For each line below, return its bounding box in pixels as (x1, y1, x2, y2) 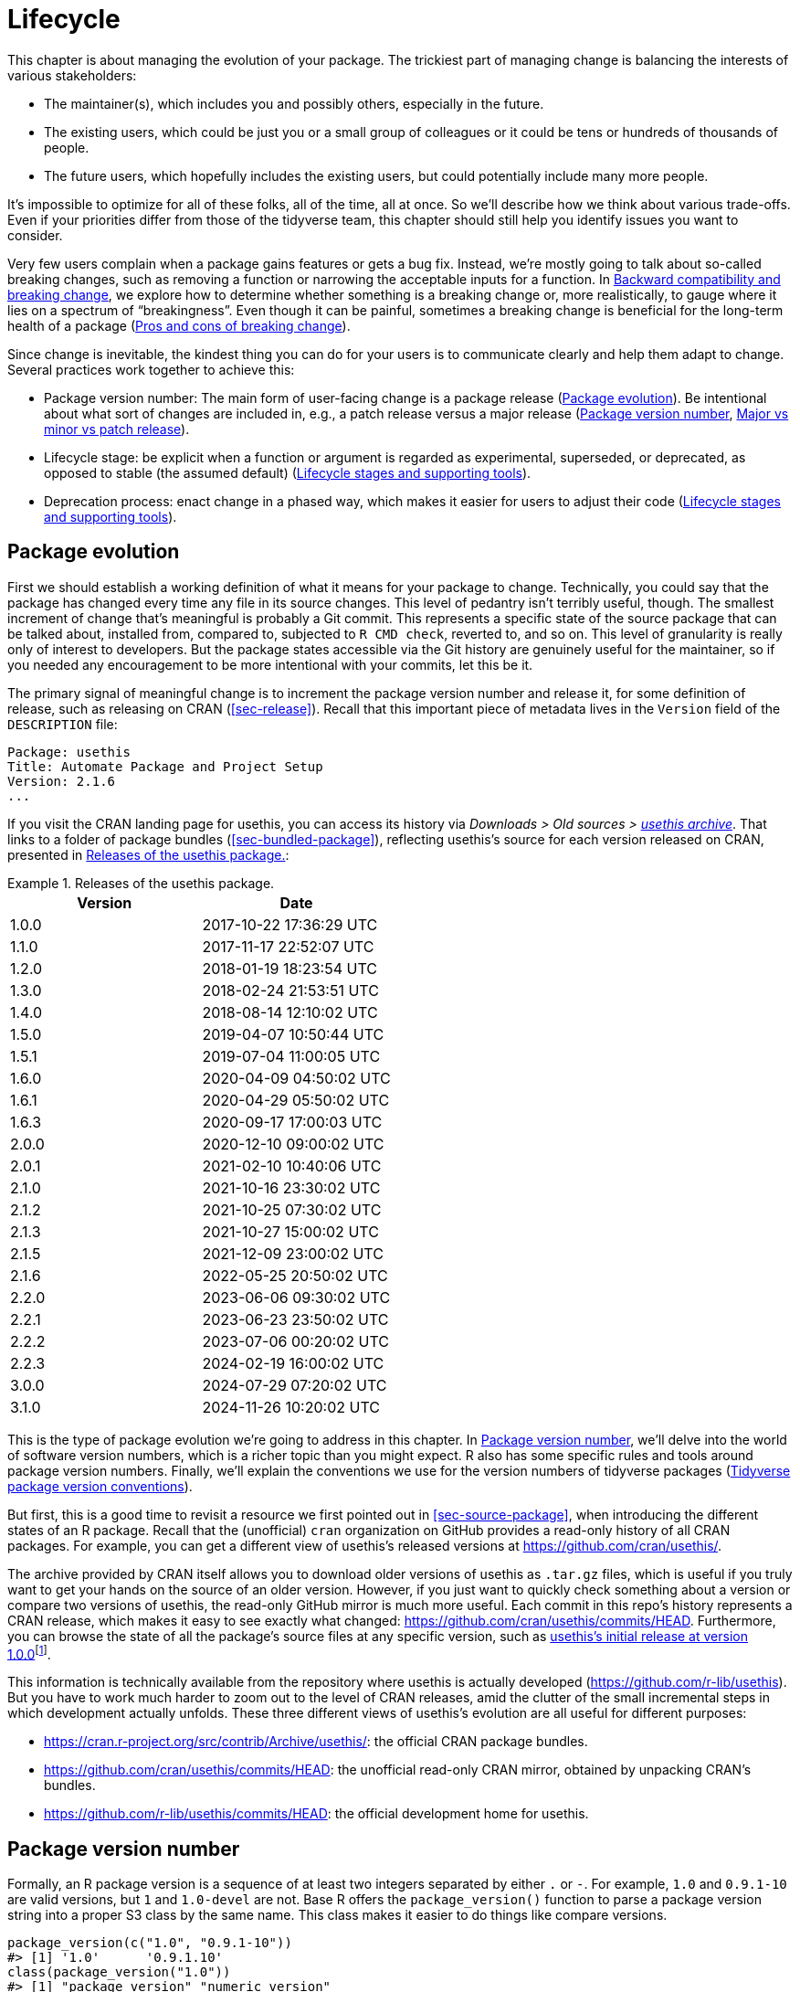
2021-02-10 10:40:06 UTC (202, 1156, 382, 1175)
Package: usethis (7, 744, 131, 759)
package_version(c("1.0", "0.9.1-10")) (7, 1935, 292, 1951)
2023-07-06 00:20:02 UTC (202, 1331, 390, 1351)
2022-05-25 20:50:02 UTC (202, 1266, 388, 1285)
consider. (7, 227, 63, 243)
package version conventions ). (7, 1478, 193, 1494)
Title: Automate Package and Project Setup (7, 758, 323, 774)
